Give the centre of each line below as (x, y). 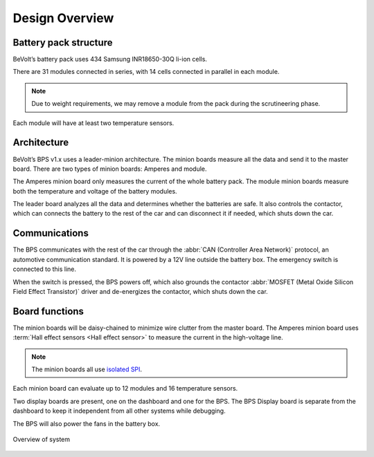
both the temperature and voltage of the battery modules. (95, 191)
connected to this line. (44, 269)
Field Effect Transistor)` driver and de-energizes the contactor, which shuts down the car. (140, 291)
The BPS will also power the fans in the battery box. (87, 423)
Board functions (48, 311)
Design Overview (63, 18)
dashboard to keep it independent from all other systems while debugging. (119, 411)
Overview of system (42, 439)
